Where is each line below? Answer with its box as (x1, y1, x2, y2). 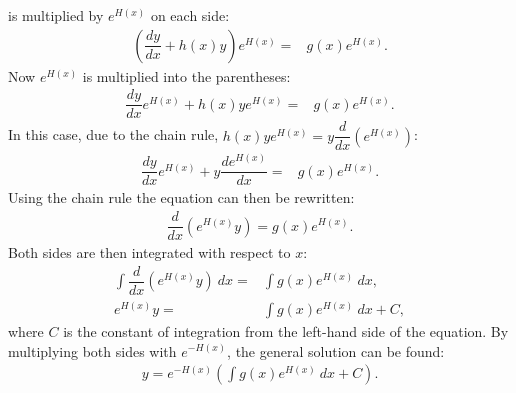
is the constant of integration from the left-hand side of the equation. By (63, 320, 509, 341)
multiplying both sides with (8, 340, 177, 361)
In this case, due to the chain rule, (8, 124, 219, 145)
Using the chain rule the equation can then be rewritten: (8, 187, 355, 208)
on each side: (150, 5, 230, 25)
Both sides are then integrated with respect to (8, 242, 291, 263)
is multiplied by (8, 5, 104, 25)
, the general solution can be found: (227, 340, 445, 361)
